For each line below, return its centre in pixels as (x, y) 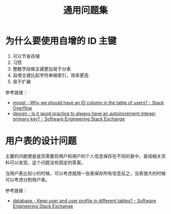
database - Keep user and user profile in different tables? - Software (84, 200)
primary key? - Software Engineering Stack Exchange (69, 119)
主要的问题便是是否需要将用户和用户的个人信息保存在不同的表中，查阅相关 (83, 156)
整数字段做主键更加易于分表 (42, 69)
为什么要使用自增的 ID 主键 (61, 41)
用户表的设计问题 (41, 141)
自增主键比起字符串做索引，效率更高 (51, 75)
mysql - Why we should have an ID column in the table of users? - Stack (88, 102)
